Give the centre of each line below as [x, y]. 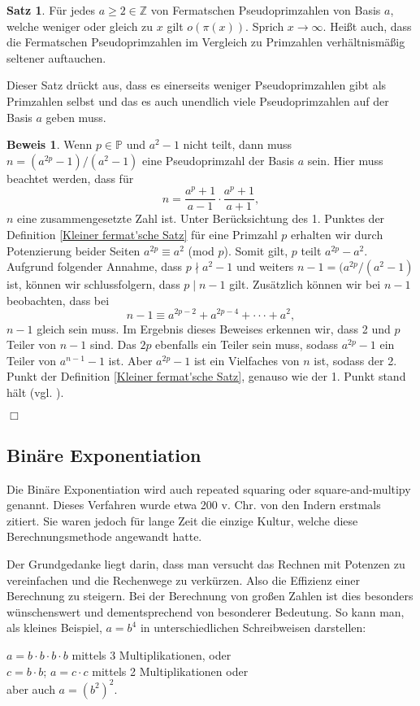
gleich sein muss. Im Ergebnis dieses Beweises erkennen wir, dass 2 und [214, 328]
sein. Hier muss [345, 160]
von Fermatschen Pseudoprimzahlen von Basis [266, 10]
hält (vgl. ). [35, 392]
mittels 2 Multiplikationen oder [170, 671]
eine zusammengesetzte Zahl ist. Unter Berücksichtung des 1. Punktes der [201, 218]
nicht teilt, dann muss [238, 144]
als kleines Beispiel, [54, 628]
